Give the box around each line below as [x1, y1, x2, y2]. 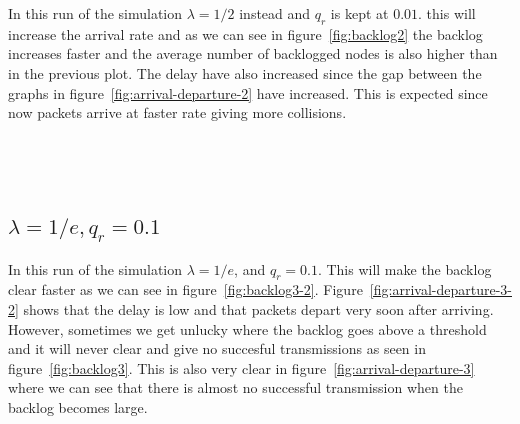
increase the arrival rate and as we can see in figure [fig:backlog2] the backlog [8, 23, 483, 44]
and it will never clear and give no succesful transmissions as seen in [8, 338, 426, 359]
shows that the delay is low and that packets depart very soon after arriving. [23, 298, 494, 319]
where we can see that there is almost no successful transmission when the [8, 377, 463, 398]
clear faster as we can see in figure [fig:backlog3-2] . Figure [8, 279, 363, 300]
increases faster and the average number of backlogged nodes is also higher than [8, 43, 498, 64]
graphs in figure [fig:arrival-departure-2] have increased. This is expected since [8, 82, 488, 103]
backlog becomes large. [8, 396, 148, 417]
